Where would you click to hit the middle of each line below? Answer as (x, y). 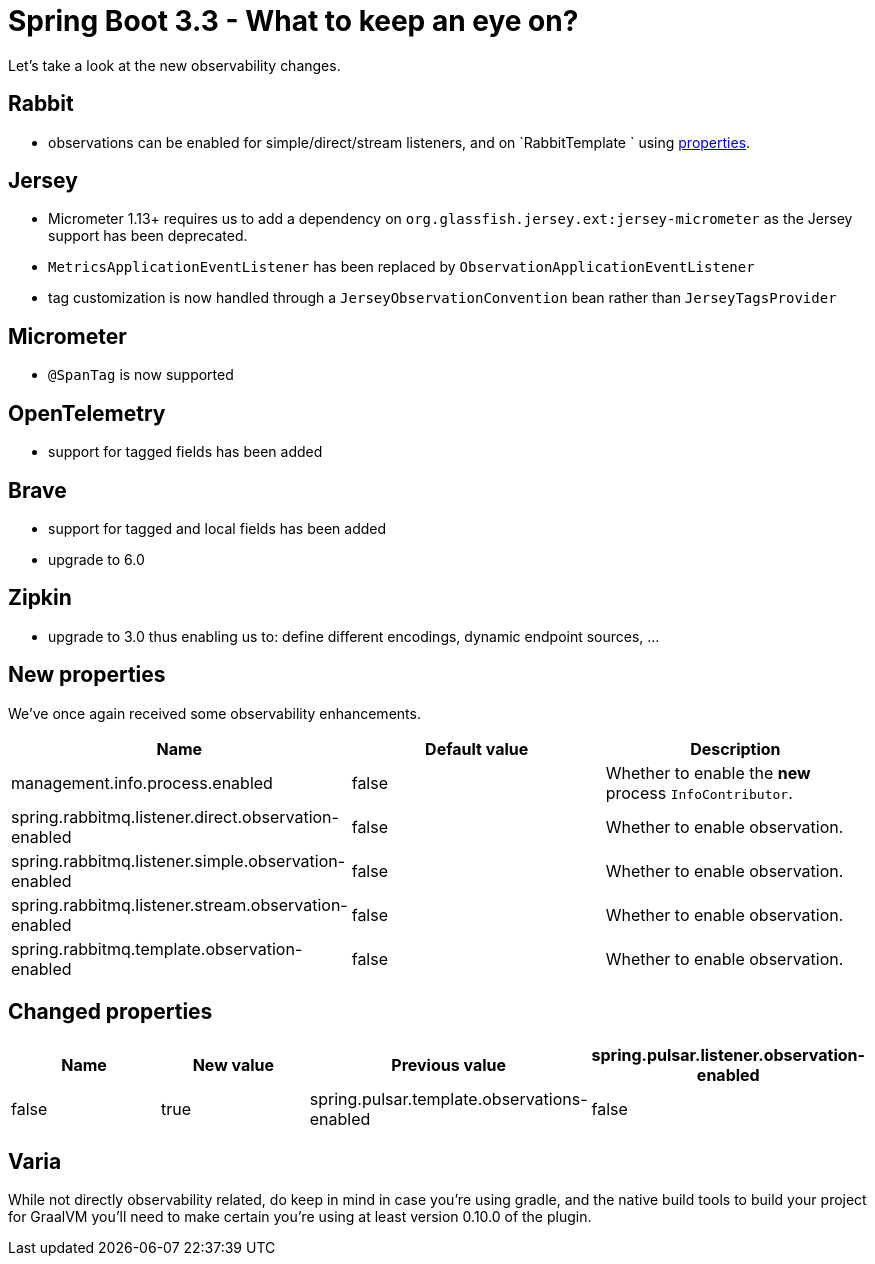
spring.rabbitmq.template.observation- (157, 948)
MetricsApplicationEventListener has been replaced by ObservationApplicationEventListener (401, 267)
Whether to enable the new (708, 772)
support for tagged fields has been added (185, 452)
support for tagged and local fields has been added (217, 528)
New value (233, 1064)
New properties (87, 675)
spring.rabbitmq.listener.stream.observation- (179, 904)
